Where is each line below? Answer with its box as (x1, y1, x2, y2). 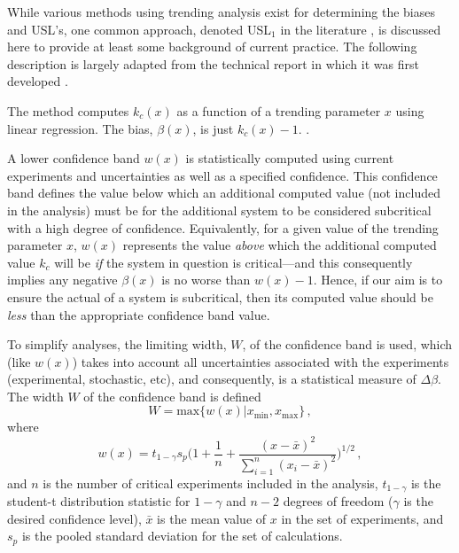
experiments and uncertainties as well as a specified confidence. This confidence (7, 166, 438, 184)
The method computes (7, 101, 129, 120)
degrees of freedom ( (283, 492, 393, 510)
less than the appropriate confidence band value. (7, 305, 270, 323)
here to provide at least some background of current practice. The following (7, 37, 417, 56)
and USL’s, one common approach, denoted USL (7, 19, 272, 38)
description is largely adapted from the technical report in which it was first (7, 54, 419, 73)
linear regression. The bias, (7, 119, 153, 137)
